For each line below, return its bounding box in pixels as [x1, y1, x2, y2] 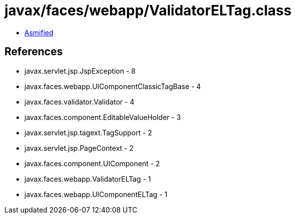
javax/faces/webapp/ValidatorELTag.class [4, 2, 292, 19]
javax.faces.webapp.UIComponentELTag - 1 [24, 190, 167, 199]
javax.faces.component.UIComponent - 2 [24, 159, 160, 168]
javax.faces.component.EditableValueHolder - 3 [24, 112, 181, 121]
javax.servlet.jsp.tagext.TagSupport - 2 [24, 128, 152, 137]
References [4, 45, 63, 58]
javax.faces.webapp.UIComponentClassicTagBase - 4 [24, 82, 201, 91]
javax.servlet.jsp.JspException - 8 [24, 66, 136, 75]
